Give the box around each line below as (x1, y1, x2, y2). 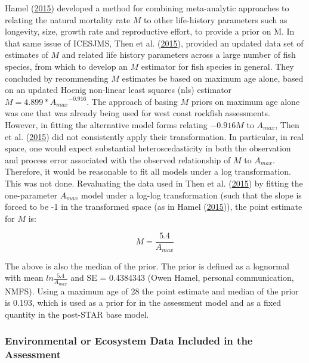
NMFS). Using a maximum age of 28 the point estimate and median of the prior (5, 284, 299, 297)
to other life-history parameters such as (144, 13, 288, 26)
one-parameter (5, 188, 57, 201)
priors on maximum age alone (191, 95, 300, 107)
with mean (5, 271, 44, 284)
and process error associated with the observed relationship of (5, 153, 231, 166)
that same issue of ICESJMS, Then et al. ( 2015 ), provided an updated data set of (5, 36, 304, 49)
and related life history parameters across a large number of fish (61, 48, 296, 61)
